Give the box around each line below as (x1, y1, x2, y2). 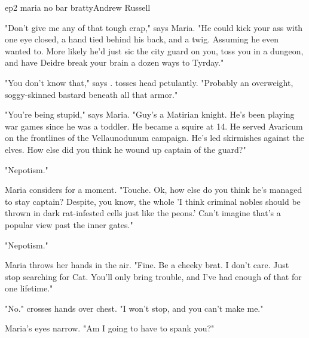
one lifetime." (5, 282, 53, 294)
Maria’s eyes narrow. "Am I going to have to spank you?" (5, 322, 215, 334)
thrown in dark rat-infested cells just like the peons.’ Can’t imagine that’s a (5, 207, 281, 219)
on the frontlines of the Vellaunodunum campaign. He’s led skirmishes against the (5, 131, 305, 144)
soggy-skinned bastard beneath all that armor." (5, 88, 178, 100)
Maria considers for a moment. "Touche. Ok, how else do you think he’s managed (5, 183, 302, 196)
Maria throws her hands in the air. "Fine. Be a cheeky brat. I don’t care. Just (5, 259, 289, 271)
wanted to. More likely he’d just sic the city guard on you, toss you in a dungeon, (5, 44, 304, 57)
